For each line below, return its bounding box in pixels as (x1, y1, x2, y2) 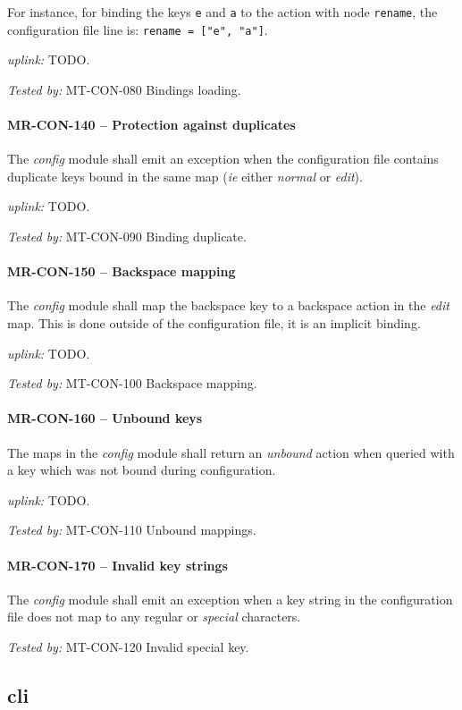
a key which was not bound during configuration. (7, 461, 276, 479)
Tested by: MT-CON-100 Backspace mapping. (7, 374, 257, 393)
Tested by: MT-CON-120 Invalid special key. (7, 638, 249, 655)
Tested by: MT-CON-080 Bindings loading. (7, 80, 241, 98)
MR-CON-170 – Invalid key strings (7, 555, 228, 574)
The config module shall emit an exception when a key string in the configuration (7, 589, 453, 608)
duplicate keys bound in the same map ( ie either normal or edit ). (7, 166, 363, 185)
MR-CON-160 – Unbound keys (7, 409, 203, 427)
